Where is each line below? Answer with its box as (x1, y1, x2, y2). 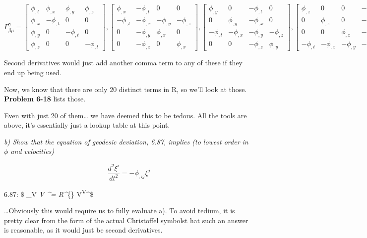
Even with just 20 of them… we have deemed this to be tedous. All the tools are (4, 110, 247, 120)
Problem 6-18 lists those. (4, 94, 86, 104)
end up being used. (4, 67, 61, 77)
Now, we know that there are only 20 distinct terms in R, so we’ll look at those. (4, 84, 247, 94)
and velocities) (10, 146, 55, 156)
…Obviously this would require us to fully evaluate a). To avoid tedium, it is (4, 205, 235, 216)
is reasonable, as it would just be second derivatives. (4, 225, 163, 235)
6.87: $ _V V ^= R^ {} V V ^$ (4, 187, 94, 199)
